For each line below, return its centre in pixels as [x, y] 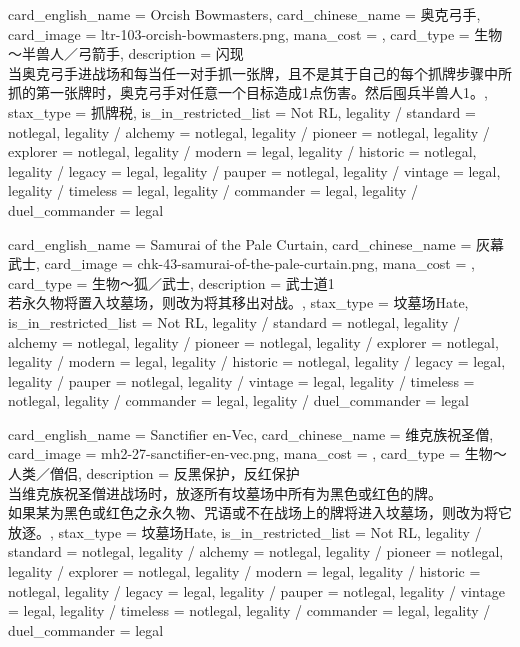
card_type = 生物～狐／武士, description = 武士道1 [171, 282]
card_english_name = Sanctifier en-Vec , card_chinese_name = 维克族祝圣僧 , [251, 433]
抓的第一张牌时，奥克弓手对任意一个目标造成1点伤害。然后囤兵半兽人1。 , [248, 92]
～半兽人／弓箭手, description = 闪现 [126, 53]
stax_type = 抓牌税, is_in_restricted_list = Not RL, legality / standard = [242, 111]
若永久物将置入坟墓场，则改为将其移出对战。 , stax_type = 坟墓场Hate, [238, 302]
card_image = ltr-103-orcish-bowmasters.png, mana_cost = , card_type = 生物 [255, 33]
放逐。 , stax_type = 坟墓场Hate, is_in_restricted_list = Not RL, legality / [245, 531]
